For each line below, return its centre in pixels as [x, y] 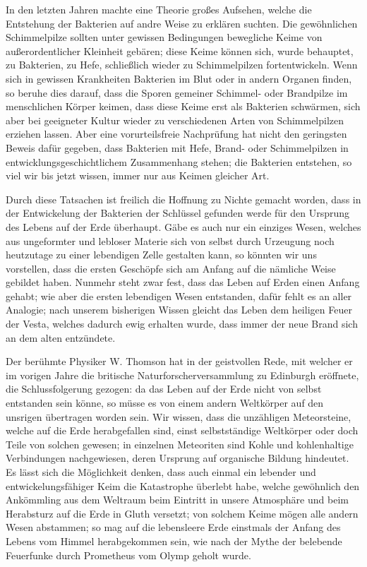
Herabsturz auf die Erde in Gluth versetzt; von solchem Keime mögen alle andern [182, 513]
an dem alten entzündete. [61, 337]
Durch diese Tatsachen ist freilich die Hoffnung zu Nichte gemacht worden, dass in [183, 199]
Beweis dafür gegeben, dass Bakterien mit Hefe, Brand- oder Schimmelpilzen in [177, 147]
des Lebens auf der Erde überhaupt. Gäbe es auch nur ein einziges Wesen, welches [183, 226]
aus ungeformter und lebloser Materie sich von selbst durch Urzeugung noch [170, 240]
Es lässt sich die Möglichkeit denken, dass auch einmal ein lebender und [161, 472]
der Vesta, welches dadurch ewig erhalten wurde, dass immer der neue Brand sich [182, 324]
